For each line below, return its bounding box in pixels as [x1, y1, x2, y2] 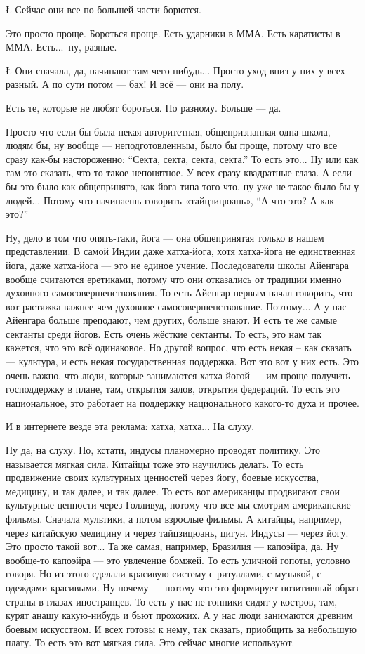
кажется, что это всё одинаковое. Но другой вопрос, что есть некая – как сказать [6, 340, 352, 355]
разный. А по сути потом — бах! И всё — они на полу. [6, 77, 244, 91]
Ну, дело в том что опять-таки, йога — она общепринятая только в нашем [6, 230, 324, 244]
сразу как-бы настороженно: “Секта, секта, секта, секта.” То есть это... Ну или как [6, 151, 359, 166]
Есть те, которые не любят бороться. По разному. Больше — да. [6, 100, 281, 115]
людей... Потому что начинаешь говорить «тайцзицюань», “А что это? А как [6, 192, 334, 207]
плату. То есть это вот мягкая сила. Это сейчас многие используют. [6, 635, 295, 650]
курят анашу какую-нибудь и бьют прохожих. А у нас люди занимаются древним [6, 608, 353, 622]
